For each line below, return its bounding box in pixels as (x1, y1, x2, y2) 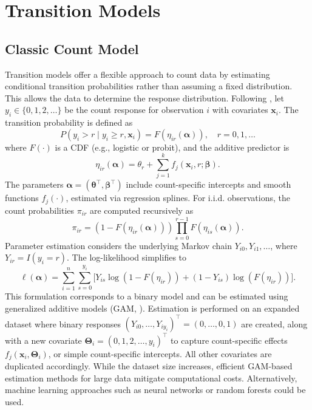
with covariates (212, 103, 268, 116)
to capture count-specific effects (171, 333, 288, 346)
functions (5, 191, 39, 204)
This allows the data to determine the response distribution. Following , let (5, 91, 284, 104)
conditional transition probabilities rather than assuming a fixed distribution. (5, 80, 293, 92)
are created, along (241, 317, 308, 329)
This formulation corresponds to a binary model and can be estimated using (5, 290, 288, 302)
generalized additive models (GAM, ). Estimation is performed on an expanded (5, 301, 300, 314)
